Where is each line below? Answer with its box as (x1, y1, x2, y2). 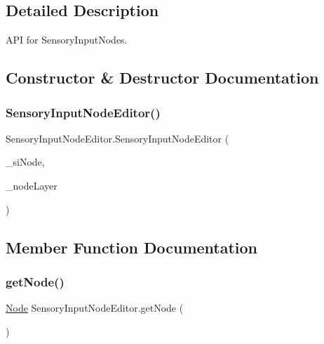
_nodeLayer (6, 178, 58, 192)
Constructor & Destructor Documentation (6, 67, 319, 88)
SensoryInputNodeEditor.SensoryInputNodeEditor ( (6, 131, 229, 145)
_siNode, (6, 154, 45, 169)
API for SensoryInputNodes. (6, 32, 128, 47)
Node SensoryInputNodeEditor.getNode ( (6, 300, 184, 315)
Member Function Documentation (6, 236, 258, 258)
